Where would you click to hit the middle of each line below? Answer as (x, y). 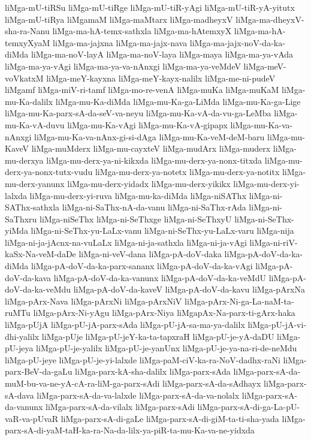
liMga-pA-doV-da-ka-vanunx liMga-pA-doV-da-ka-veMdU (160, 277)
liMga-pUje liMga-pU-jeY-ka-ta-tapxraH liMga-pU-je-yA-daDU (158, 336)
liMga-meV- (265, 66)
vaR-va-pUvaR (32, 418)
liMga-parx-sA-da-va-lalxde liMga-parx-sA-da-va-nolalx (138, 395)
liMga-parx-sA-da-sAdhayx (212, 383)
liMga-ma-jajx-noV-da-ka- (237, 42)
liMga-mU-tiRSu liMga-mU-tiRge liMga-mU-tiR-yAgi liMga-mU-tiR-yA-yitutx (150, 7)
